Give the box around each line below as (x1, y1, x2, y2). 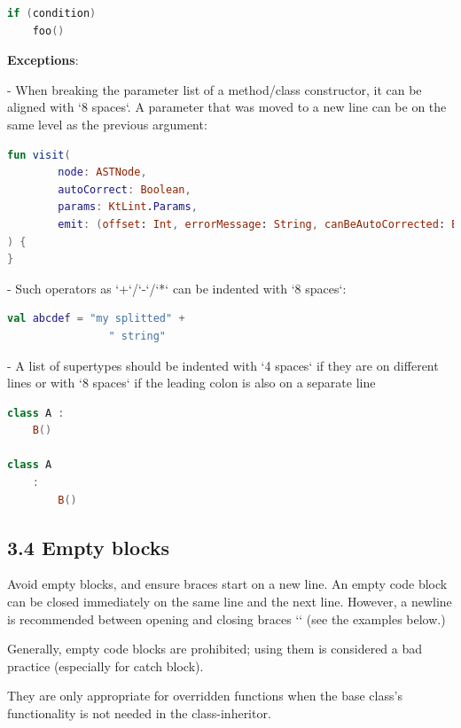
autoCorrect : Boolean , (58, 183, 191, 196)
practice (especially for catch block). (7, 656, 204, 675)
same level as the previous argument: (7, 114, 207, 133)
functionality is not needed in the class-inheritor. (7, 704, 271, 723)
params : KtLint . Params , (58, 200, 198, 214)
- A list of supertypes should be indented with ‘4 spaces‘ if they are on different (7, 356, 439, 374)
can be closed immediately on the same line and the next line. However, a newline (7, 592, 452, 611)
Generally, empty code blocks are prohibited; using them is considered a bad (7, 639, 423, 658)
